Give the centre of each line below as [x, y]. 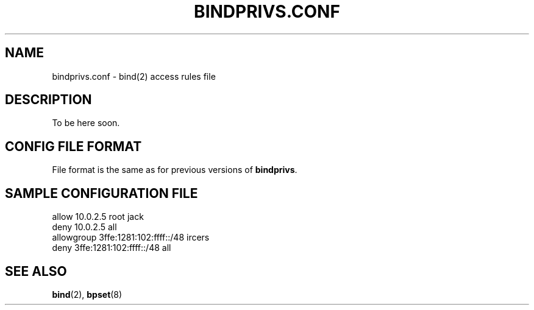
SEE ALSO [36, 271]
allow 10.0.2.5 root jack [98, 217]
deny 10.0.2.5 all [84, 227]
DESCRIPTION [48, 100]
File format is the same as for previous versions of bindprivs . [175, 170]
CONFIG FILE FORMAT [73, 146]
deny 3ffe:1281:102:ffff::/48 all [112, 248]
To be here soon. [86, 123]
